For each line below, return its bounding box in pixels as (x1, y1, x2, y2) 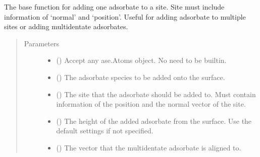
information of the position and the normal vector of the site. (56, 99, 246, 109)
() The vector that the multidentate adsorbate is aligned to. (56, 142, 241, 152)
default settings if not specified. (56, 125, 153, 136)
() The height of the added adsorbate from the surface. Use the (56, 115, 252, 126)
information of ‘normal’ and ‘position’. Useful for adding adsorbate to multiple (4, 11, 246, 22)
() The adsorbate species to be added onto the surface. (56, 71, 225, 82)
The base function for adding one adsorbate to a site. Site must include (4, 2, 225, 12)
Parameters (24, 38, 59, 48)
